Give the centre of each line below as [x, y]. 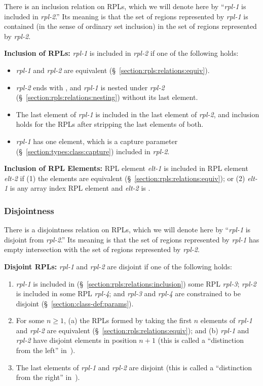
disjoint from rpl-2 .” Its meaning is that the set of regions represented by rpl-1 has [132, 239]
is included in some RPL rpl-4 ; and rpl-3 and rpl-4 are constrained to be [128, 293]
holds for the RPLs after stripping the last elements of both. [110, 124]
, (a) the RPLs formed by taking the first [128, 320]
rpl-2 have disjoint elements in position [76, 340]
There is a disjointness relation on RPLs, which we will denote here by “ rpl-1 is [127, 230]
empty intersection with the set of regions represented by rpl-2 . [102, 249]
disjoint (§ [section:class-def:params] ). [75, 303]
